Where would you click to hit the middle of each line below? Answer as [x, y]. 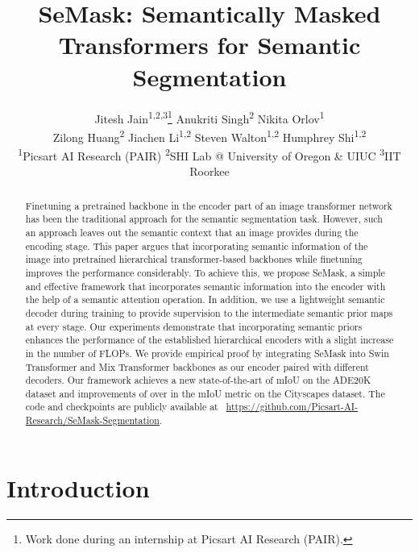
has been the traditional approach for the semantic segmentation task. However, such [204, 219]
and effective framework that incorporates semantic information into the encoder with [205, 286]
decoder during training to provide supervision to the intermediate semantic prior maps [209, 312]
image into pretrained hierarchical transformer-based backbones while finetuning [194, 259]
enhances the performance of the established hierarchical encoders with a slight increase [209, 340]
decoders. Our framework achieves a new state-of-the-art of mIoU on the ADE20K [198, 380]
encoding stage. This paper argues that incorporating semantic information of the [197, 245]
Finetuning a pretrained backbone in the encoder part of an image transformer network [209, 205]
